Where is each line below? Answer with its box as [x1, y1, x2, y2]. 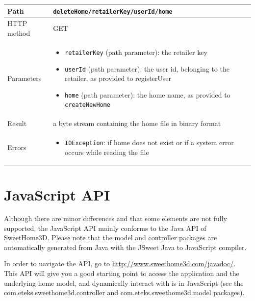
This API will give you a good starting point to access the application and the [4, 268, 239, 278]
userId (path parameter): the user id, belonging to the [64, 63, 229, 74]
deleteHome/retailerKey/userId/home [53, 8, 173, 15]
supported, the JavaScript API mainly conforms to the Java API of [4, 223, 206, 233]
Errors [7, 142, 26, 152]
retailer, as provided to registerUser [64, 73, 172, 83]
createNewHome [64, 101, 111, 109]
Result [7, 118, 27, 128]
